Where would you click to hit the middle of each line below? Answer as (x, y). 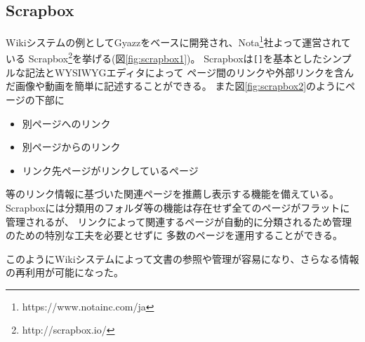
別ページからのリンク (71, 147)
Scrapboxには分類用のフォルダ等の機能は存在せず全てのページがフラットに (178, 207)
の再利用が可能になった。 (65, 272)
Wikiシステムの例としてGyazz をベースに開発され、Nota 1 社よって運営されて (178, 41)
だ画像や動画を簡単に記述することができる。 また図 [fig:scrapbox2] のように (176, 86)
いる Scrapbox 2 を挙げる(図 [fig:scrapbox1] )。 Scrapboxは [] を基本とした (164, 57)
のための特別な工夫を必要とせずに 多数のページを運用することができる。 (174, 235)
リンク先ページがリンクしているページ (110, 170)
